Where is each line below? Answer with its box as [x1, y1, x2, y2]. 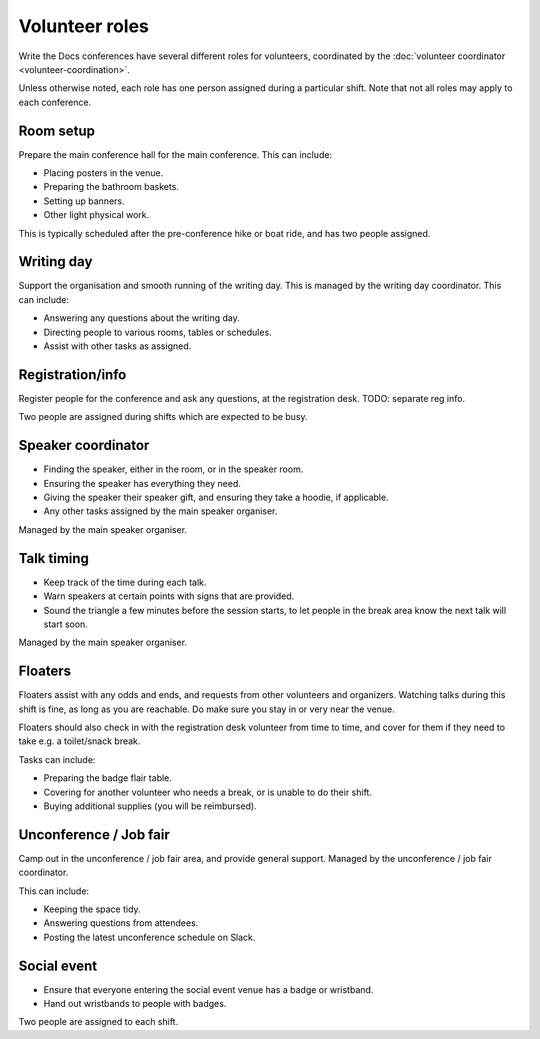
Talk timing [18, 550, 90, 567]
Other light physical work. [43, 209, 150, 221]
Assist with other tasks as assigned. [43, 340, 192, 352]
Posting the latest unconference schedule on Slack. [43, 931, 256, 943]
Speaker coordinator [18, 437, 150, 454]
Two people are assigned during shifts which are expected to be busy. [18, 411, 309, 423]
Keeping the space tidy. [43, 903, 141, 915]
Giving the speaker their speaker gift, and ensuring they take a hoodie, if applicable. [43, 491, 389, 504]
